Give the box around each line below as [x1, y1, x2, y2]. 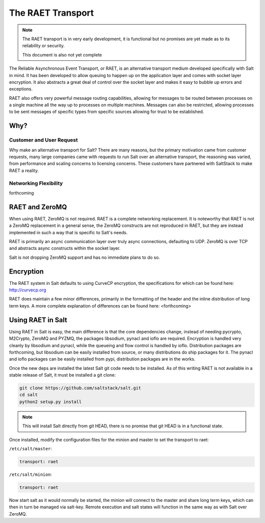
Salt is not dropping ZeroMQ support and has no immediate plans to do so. [9, 254, 160, 260]
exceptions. [9, 86, 33, 92]
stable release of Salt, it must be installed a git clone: [9, 372, 116, 378]
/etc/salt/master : [9, 446, 52, 452]
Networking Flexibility [9, 180, 63, 187]
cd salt [19, 392, 38, 398]
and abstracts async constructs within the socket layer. [9, 246, 121, 251]
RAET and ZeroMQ [9, 203, 67, 211]
